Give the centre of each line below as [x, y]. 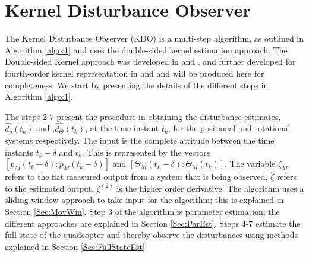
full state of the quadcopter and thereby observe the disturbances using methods [151, 235]
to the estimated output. [50, 188]
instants [19, 152]
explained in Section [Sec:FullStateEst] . [76, 246]
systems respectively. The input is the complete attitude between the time [140, 140]
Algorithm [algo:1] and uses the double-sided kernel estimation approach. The [146, 50]
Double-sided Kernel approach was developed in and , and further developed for [150, 61]
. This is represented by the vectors [146, 152]
